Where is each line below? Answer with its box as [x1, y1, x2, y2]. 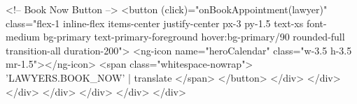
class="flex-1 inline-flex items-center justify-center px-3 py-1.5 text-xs [6, 15, 304, 30]
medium [6, 29, 40, 44]
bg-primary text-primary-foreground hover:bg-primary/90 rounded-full [43, 29, 345, 44]
